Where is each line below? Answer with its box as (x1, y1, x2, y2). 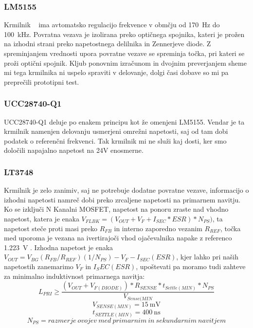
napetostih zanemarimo (4, 261, 73, 271)
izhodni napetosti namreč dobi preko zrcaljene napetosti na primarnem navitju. (4, 194, 241, 204)
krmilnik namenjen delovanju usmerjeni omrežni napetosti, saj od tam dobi (4, 126, 228, 136)
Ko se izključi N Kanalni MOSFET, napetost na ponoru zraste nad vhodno (4, 204, 229, 214)
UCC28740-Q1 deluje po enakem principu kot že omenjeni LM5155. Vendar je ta (4, 116, 245, 127)
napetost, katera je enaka (4, 213, 79, 223)
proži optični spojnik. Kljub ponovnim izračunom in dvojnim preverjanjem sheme (4, 57, 247, 68)
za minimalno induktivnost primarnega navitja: (4, 271, 145, 281)
